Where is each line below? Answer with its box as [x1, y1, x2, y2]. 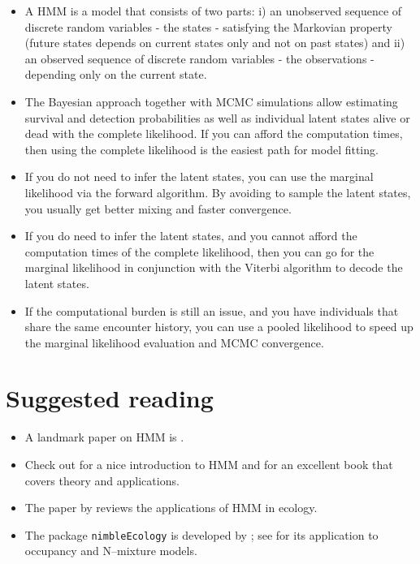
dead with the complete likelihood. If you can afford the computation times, [24, 125, 403, 142]
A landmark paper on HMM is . [24, 428, 184, 446]
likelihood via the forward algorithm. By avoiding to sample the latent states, [24, 183, 411, 200]
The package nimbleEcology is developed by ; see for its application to [24, 526, 379, 543]
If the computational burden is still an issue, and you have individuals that [24, 302, 399, 319]
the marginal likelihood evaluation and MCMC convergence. [24, 334, 324, 351]
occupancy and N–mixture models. [24, 542, 197, 559]
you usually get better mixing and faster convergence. [24, 200, 292, 217]
